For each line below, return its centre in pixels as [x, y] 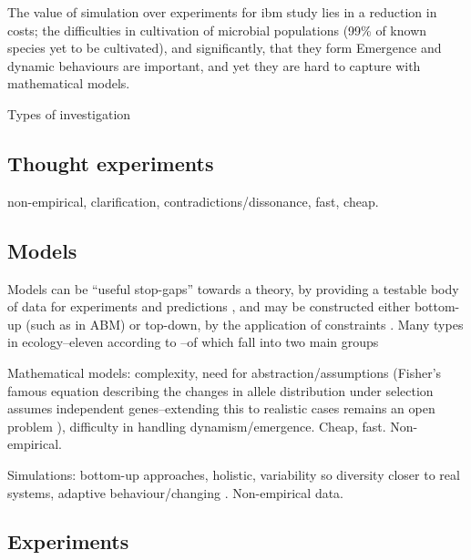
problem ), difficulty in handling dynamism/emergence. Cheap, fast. [197, 426]
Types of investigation [69, 113]
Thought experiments [111, 163]
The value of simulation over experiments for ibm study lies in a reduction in [222, 12]
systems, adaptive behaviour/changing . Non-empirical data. [175, 492]
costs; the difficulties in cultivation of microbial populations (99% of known [217, 30]
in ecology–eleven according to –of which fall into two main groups [193, 342]
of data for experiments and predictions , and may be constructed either [209, 306]
